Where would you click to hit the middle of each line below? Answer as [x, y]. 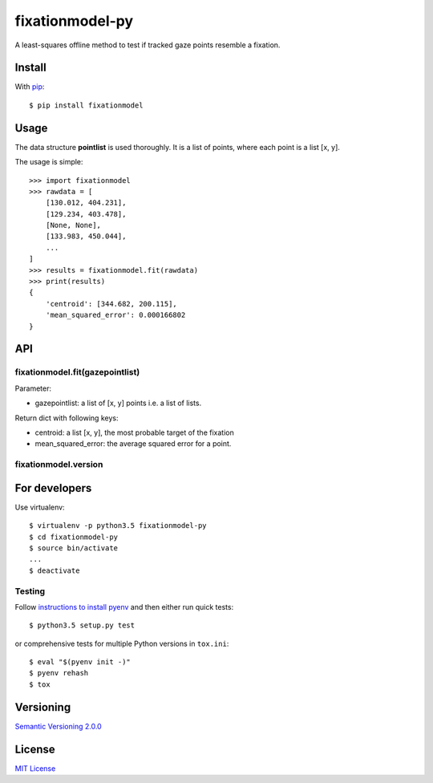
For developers [53, 488]
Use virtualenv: [40, 507]
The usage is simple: [49, 162]
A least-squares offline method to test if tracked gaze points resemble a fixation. [148, 45]
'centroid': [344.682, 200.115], [111, 304]
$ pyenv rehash [59, 673]
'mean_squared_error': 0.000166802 [115, 315]
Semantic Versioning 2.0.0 [58, 726]
